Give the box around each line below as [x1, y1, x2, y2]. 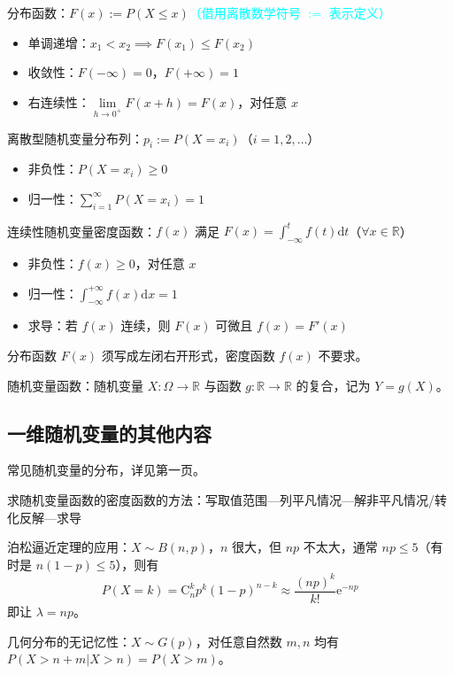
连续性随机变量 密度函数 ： [7, 221, 156, 240]
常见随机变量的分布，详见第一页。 [7, 461, 205, 479]
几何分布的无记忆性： [7, 631, 131, 650]
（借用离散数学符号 [189, 4, 301, 21]
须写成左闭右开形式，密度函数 [101, 346, 275, 365]
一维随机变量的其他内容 [7, 419, 212, 446]
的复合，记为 [296, 376, 371, 394]
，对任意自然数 [195, 631, 282, 650]
